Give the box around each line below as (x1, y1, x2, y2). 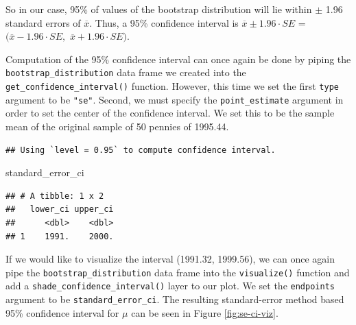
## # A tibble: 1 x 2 (5, 191, 104, 201)
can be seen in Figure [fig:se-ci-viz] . (131, 305, 278, 320)
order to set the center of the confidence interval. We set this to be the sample (5, 106, 335, 120)
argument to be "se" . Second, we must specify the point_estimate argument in (5, 92, 344, 106)
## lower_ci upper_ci (5, 204, 114, 215)
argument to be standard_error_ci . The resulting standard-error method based (5, 292, 344, 306)
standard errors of (5, 15, 81, 29)
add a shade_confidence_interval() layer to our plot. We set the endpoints (5, 278, 335, 293)
